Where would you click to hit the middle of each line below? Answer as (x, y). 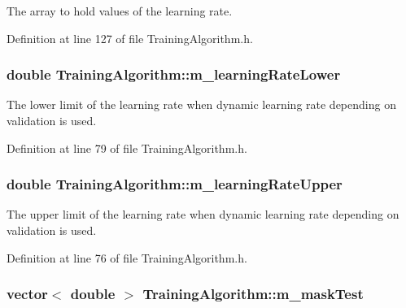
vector (27, 294)
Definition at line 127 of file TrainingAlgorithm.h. (130, 38)
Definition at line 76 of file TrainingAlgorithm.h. (127, 257)
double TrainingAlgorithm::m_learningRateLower (174, 74)
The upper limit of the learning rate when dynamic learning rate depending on (203, 214)
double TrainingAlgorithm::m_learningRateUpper (175, 184)
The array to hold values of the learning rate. (120, 11)
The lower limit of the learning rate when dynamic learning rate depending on (201, 104)
